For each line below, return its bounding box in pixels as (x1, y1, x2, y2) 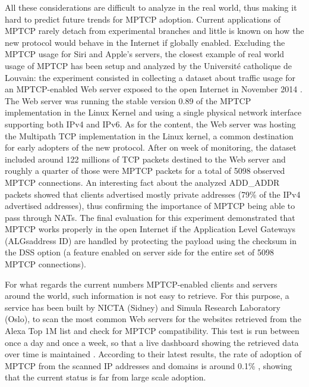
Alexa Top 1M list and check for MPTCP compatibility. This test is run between (5, 324, 299, 337)
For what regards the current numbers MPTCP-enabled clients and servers (5, 277, 278, 290)
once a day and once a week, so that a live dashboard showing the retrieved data (5, 336, 299, 348)
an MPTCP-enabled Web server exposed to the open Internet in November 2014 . (5, 83, 302, 95)
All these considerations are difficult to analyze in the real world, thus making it (5, 1, 297, 13)
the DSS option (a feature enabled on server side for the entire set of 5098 (5, 246, 274, 258)
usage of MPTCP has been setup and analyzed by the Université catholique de (5, 59, 292, 71)
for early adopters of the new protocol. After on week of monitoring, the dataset (5, 141, 297, 154)
